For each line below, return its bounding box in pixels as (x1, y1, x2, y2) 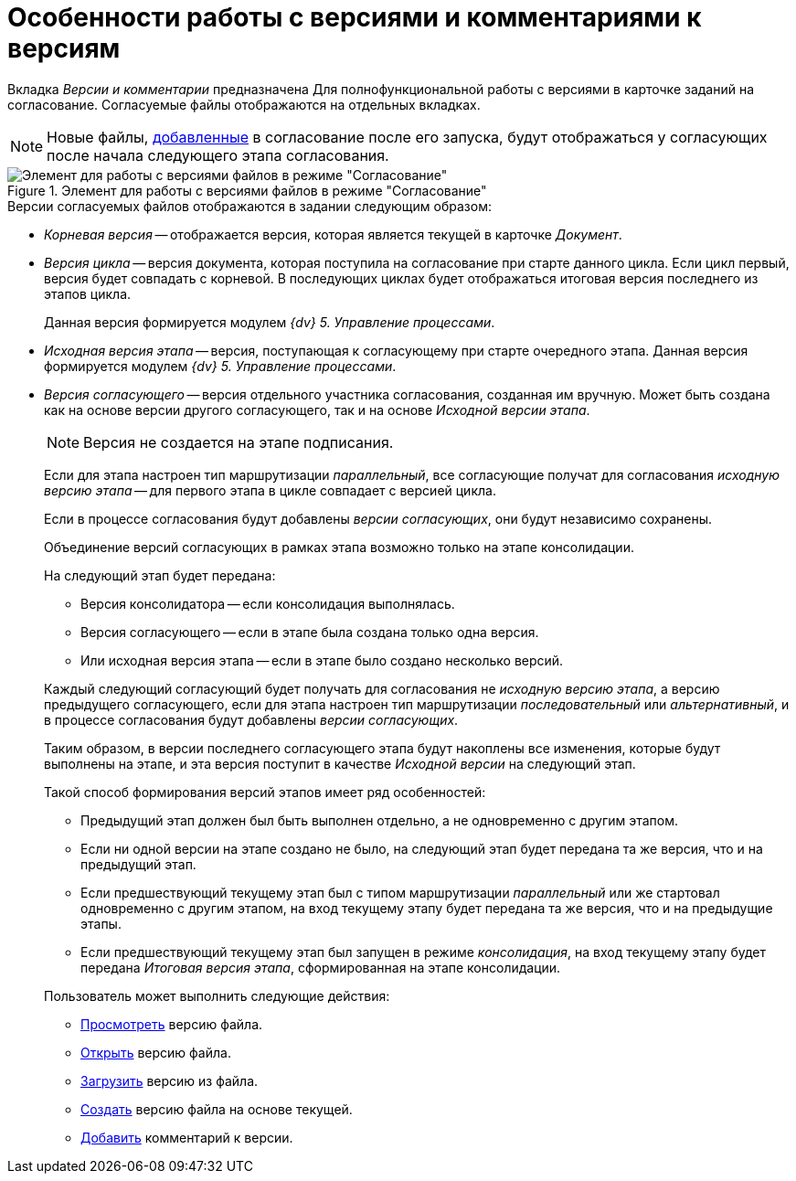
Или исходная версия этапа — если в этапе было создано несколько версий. (80, 652, 564, 668)
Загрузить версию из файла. (80, 1072, 259, 1089)
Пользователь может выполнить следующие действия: (44, 987, 390, 1004)
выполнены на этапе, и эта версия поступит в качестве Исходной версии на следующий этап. (44, 755, 636, 771)
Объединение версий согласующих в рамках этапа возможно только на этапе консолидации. (44, 538, 634, 555)
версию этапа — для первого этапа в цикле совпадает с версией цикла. (44, 482, 496, 498)
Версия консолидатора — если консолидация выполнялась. (80, 595, 455, 612)
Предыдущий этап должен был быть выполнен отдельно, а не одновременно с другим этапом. (80, 812, 679, 828)
